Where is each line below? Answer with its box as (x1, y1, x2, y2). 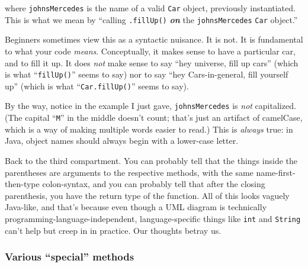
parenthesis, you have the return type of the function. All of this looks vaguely (5, 189, 290, 201)
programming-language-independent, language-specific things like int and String (5, 212, 301, 224)
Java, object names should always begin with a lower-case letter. (5, 134, 239, 147)
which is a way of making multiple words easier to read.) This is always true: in (5, 123, 293, 135)
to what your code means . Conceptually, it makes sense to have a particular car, (5, 44, 296, 57)
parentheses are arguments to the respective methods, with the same (5, 166, 254, 178)
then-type (5, 178, 40, 190)
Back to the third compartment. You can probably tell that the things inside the (5, 154, 297, 166)
